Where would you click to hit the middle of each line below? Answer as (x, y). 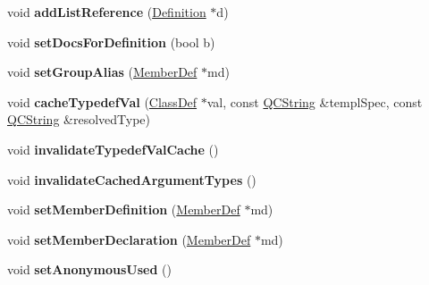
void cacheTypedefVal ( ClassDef (102, 101)
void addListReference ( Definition (107, 12)
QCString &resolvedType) (79, 119)
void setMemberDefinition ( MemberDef (124, 210)
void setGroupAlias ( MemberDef (102, 72)
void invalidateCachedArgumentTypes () (132, 179)
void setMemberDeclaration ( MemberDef (129, 239)
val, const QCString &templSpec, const (315, 101)
